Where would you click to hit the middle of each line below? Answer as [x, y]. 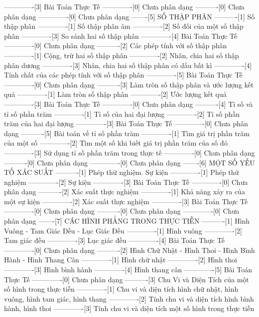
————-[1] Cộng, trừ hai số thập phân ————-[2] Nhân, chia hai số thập [122, 55]
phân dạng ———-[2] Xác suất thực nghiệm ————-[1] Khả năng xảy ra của [125, 192]
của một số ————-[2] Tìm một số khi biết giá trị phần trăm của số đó [116, 143]
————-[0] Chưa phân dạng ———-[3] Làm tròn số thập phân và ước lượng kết [129, 84]
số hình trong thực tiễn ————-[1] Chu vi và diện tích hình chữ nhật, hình [121, 289]
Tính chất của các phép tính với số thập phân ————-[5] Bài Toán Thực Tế [123, 75]
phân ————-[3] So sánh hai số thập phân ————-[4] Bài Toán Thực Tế [121, 36]
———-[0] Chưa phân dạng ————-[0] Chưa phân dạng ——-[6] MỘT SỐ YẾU [129, 162]
